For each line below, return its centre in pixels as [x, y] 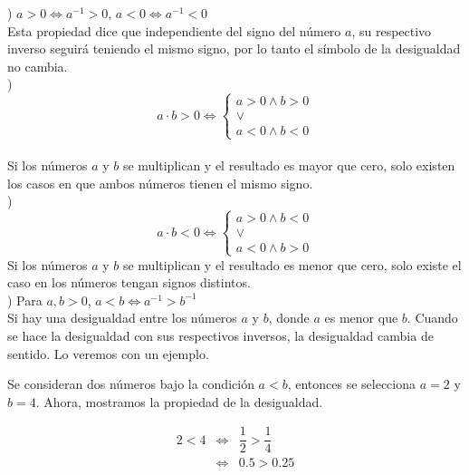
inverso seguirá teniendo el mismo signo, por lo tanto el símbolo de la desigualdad [234, 48]
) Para [25, 300]
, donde [289, 318]
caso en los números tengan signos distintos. [129, 282]
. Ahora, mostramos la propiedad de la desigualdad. [179, 401]
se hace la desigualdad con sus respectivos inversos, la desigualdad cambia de [220, 335]
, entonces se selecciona [352, 384]
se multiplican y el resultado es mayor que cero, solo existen [289, 165]
